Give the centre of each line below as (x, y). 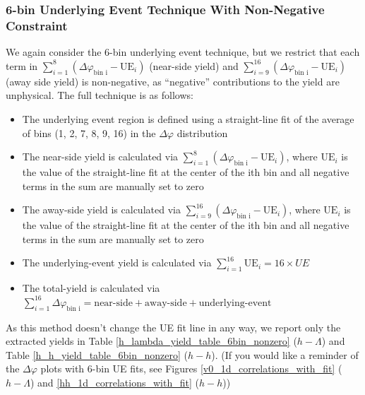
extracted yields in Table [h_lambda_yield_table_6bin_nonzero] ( (151, 341)
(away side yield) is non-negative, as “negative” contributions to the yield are (173, 81)
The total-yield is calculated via (91, 288)
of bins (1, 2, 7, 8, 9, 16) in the (89, 132)
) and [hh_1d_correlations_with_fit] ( (114, 383)
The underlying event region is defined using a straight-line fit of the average (188, 118)
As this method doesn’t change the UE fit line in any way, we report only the (173, 327)
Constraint (37, 25)
